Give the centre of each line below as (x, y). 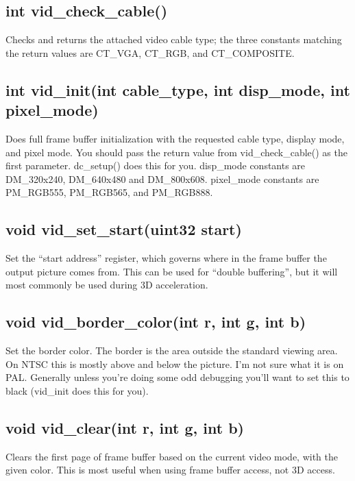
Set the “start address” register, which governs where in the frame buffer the (166, 258)
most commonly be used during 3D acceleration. (107, 285)
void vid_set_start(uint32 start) (124, 229)
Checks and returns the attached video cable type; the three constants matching (174, 39)
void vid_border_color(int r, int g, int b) (156, 322)
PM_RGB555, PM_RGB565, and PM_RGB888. (109, 192)
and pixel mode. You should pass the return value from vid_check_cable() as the (176, 152)
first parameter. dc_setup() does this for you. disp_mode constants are (156, 165)
